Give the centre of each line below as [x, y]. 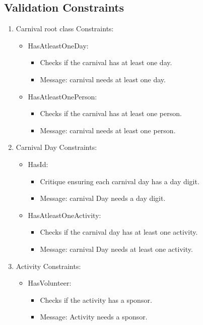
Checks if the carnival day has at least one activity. [119, 232]
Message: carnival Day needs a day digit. [103, 198]
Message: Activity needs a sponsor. [94, 317]
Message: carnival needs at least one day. [103, 79]
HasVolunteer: [50, 283]
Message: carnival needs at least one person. [108, 130]
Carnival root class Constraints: [65, 29]
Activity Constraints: [48, 266]
